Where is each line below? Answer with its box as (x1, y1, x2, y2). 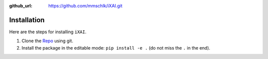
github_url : (9, 3, 32, 8)
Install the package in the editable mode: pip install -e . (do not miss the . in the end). (21, 45, 210, 51)
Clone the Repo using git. (21, 38, 73, 44)
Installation (9, 15, 45, 24)
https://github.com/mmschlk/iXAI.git (48, 3, 123, 8)
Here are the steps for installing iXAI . (9, 29, 87, 35)
